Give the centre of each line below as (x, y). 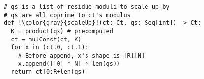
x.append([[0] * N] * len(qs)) (69, 64)
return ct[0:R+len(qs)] (50, 72)
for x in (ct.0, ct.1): (50, 48)
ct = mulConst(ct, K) (46, 39)
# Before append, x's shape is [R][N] (81, 55)
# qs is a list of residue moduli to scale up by (87, 7)
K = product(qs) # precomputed (62, 31)
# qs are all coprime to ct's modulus (67, 15)
